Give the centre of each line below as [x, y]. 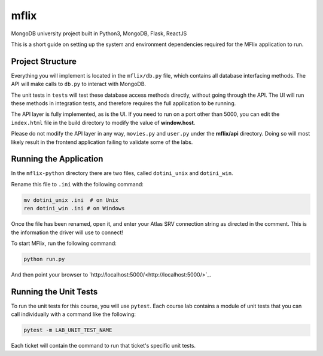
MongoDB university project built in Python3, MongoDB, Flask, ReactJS [99, 33]
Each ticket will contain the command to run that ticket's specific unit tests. [103, 346]
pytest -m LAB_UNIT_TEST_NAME [68, 330]
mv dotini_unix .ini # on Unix [71, 200]
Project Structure [44, 61]
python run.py [44, 259]
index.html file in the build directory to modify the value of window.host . [103, 122]
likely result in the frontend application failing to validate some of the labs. [102, 142]
